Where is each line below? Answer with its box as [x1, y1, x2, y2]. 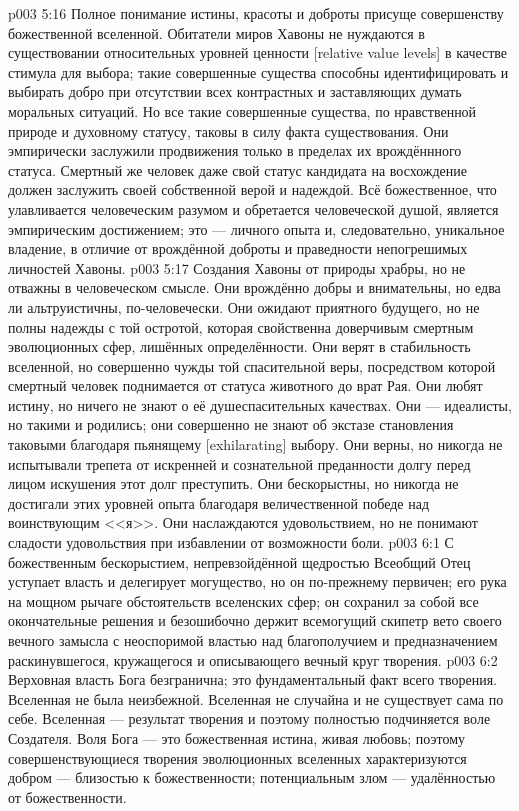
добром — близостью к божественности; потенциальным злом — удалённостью [8, 767, 496, 788]
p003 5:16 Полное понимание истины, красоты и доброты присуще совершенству [8, 3, 504, 23]
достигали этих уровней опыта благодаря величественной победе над [8, 492, 430, 513]
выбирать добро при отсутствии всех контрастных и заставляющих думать [8, 81, 462, 102]
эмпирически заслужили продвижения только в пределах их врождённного [8, 140, 462, 161]
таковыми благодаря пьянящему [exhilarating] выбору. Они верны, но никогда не [8, 434, 503, 455]
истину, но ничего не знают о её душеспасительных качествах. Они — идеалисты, [8, 394, 512, 415]
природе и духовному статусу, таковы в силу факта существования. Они [8, 120, 449, 141]
